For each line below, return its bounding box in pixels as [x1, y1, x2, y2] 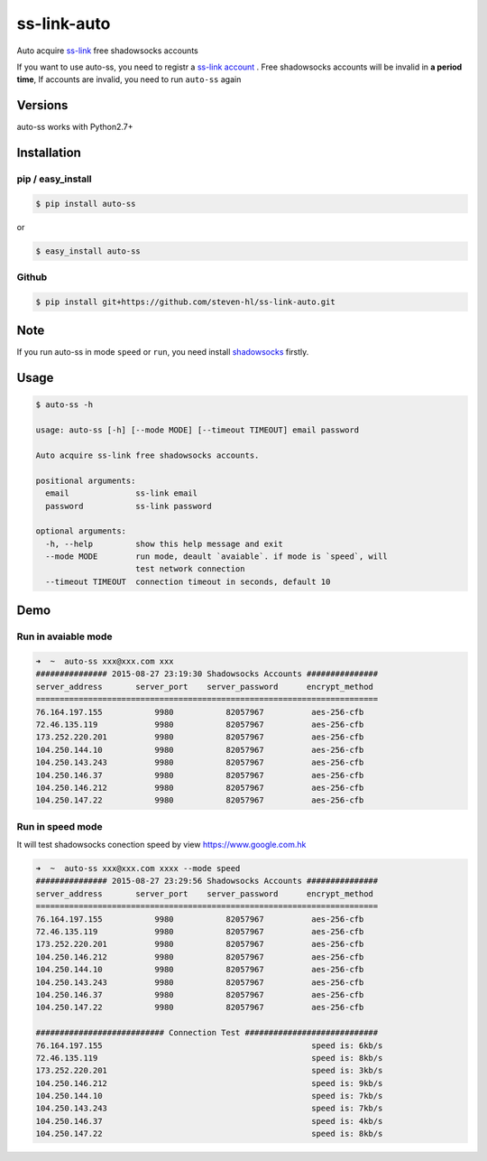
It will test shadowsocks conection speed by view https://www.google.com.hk [16, 840, 307, 850]
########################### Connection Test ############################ [35, 1027, 379, 1038]
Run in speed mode [16, 820, 103, 832]
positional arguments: [35, 475, 136, 486]
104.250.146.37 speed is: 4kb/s [35, 1116, 383, 1126]
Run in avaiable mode [16, 630, 113, 643]
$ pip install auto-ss [35, 199, 136, 209]
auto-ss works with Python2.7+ [16, 122, 133, 133]
